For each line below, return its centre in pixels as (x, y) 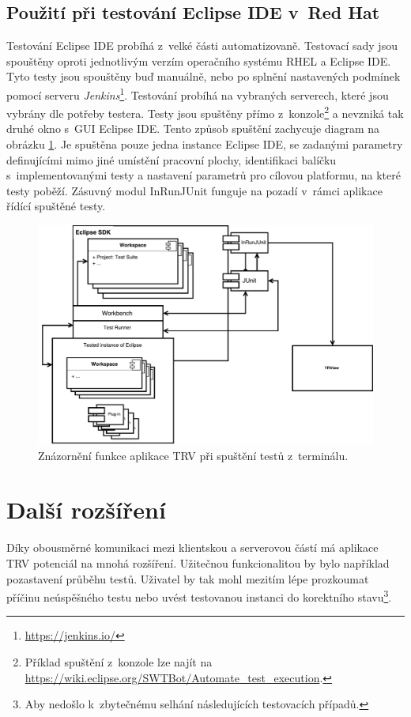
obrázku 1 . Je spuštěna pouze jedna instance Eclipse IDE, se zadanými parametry (205, 144)
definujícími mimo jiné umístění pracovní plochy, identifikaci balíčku (172, 159)
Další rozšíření (86, 509)
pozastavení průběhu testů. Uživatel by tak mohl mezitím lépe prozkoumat (188, 578)
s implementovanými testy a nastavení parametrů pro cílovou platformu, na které (204, 175)
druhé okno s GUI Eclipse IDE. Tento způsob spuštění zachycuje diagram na (193, 128)
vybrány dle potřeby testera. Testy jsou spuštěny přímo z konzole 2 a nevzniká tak (205, 112)
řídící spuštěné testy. (56, 206)
